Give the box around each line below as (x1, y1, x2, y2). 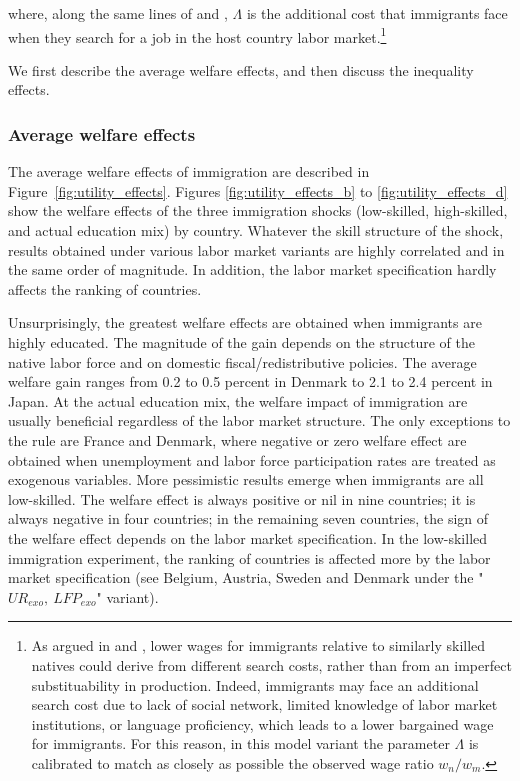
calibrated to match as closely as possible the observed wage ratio (31, 752, 434, 773)
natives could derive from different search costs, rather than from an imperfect (31, 654, 512, 675)
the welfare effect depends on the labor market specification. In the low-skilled (8, 527, 488, 548)
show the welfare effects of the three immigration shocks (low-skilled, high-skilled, (8, 200, 508, 221)
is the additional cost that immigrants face (246, 3, 508, 23)
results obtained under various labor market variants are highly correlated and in (8, 239, 505, 260)
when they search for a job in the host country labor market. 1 (8, 23, 387, 47)
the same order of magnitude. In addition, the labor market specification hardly (8, 259, 497, 280)
